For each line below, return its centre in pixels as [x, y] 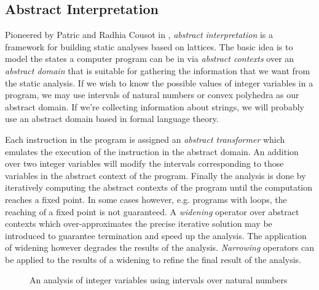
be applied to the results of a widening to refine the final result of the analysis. [153, 259]
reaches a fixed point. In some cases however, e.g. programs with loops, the [146, 199]
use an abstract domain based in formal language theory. [112, 119]
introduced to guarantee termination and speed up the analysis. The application [156, 235]
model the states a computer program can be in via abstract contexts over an [150, 59]
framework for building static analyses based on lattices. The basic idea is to [149, 46]
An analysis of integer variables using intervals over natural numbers [159, 280]
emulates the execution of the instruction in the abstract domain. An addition [152, 151]
